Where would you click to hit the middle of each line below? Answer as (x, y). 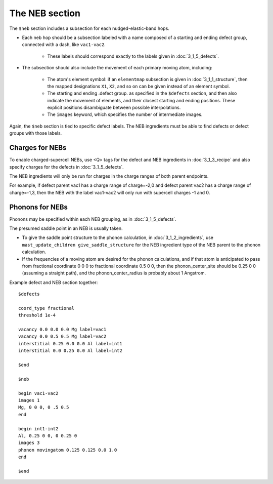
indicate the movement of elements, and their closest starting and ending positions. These (141, 100)
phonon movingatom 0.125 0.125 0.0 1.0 (68, 450)
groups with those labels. (36, 133)
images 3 (29, 443)
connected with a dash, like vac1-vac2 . (64, 45)
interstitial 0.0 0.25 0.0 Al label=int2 (70, 351)
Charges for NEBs (38, 148)
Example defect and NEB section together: (54, 282)
